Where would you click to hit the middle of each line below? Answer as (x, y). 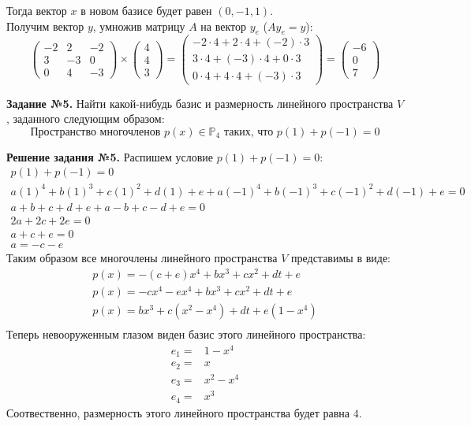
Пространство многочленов (95, 132)
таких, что (249, 132)
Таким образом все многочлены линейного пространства (142, 258)
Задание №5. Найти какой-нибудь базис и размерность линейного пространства (200, 103)
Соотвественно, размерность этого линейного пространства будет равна (178, 412)
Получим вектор (45, 26)
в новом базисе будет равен (146, 10)
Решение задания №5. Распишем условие (110, 156)
